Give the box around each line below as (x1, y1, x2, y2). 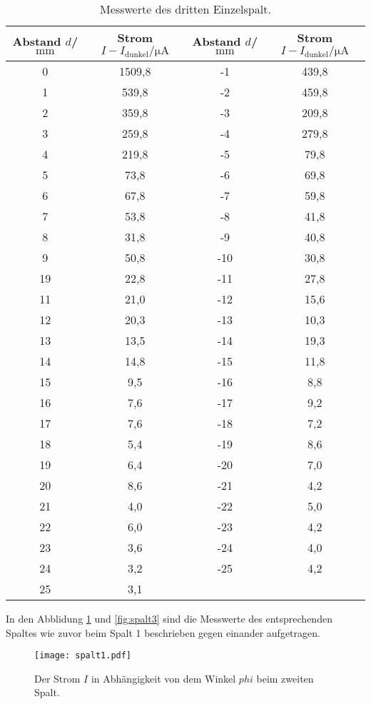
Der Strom (34, 670, 81, 685)
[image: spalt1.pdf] (34, 650, 132, 661)
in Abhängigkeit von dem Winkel (91, 670, 236, 685)
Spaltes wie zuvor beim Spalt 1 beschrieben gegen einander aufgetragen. (6, 625, 320, 640)
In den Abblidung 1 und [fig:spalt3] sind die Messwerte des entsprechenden (6, 611, 332, 625)
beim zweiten (256, 670, 314, 685)
